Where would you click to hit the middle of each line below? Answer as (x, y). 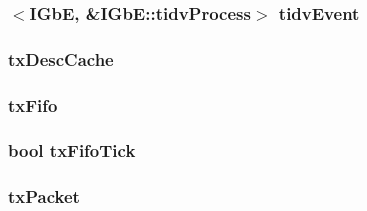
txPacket (44, 196)
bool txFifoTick (72, 150)
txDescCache (61, 58)
